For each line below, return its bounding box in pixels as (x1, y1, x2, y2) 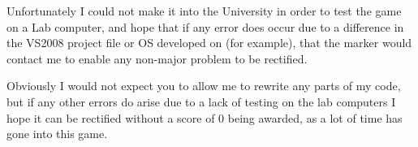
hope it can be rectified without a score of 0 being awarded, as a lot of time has (6, 109, 403, 126)
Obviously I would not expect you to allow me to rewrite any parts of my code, (6, 77, 401, 94)
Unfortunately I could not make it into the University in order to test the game (6, 2, 402, 19)
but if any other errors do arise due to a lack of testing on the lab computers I (6, 93, 396, 110)
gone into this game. (6, 125, 108, 142)
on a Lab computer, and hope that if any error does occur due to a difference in (6, 18, 404, 35)
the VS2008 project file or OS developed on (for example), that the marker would (6, 34, 412, 51)
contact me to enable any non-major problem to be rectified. (6, 50, 308, 67)
